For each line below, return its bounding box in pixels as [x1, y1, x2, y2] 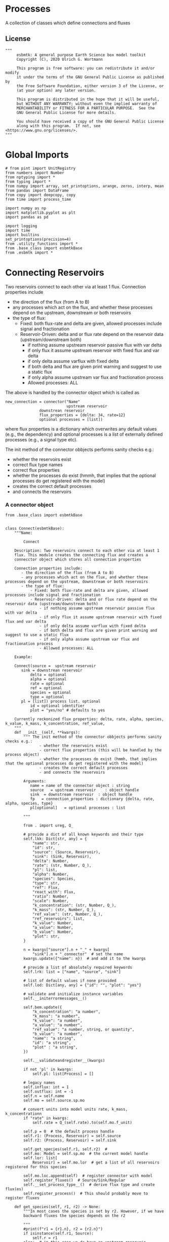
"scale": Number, [32, 898, 69, 904]
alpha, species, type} [5, 801, 53, 806]
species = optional [30, 690, 71, 695]
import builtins [5, 232, 39, 237]
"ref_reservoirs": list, [32, 916, 85, 921]
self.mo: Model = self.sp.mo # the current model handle [23, 1151, 148, 1156]
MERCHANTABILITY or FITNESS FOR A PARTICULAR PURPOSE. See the [16, 105, 155, 110]
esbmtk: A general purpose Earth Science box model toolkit [16, 52, 146, 57]
